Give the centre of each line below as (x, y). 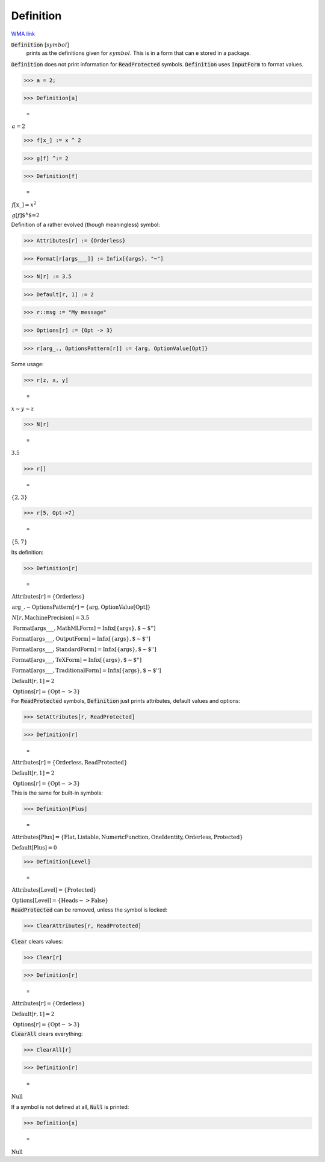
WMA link (23, 34)
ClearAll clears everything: (47, 1033)
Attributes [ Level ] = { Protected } (54, 890)
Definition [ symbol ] (40, 45)
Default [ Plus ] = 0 (34, 847)
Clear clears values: (37, 941)
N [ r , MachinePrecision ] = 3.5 (51, 618)
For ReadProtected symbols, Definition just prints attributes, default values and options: (126, 700)
